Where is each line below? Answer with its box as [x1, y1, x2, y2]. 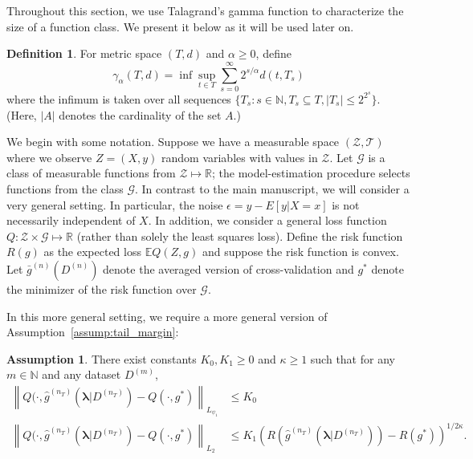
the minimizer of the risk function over [6, 280, 197, 297]
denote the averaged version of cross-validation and [103, 260, 354, 277]
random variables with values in [161, 148, 318, 165]
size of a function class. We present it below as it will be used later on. [6, 18, 354, 35]
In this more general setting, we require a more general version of [6, 307, 328, 324]
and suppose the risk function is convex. [202, 243, 399, 260]
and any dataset [42, 366, 121, 383]
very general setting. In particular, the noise [6, 196, 223, 213]
